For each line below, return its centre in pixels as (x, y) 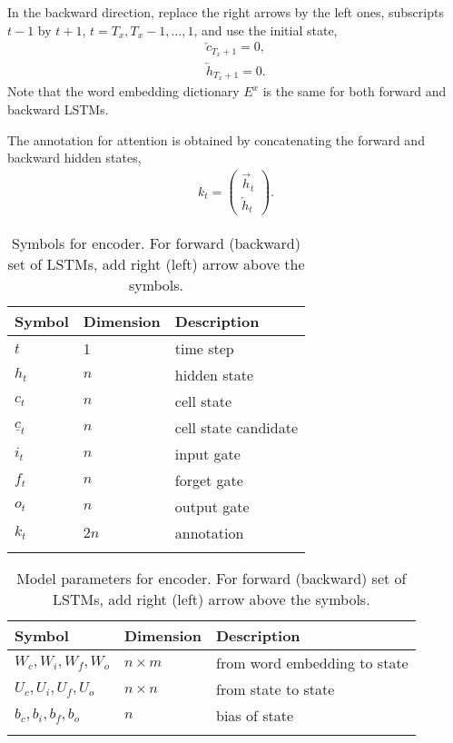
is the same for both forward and (355, 91)
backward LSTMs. (58, 109)
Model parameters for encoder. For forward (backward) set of (212, 579)
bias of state (255, 716)
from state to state (275, 689)
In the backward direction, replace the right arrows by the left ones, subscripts (226, 12)
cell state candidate (236, 428)
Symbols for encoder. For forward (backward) (156, 243)
